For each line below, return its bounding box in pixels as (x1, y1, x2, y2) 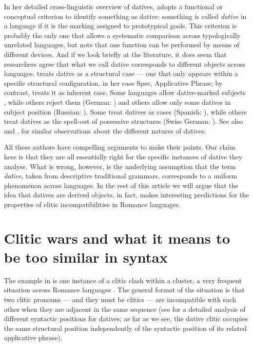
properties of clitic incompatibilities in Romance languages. (4, 199, 181, 209)
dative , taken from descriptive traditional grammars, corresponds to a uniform (4, 171, 237, 181)
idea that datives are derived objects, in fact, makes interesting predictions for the (4, 190, 249, 200)
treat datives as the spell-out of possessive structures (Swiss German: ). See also (4, 116, 243, 126)
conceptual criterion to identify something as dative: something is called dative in (4, 11, 247, 21)
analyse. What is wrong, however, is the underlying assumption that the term (4, 161, 236, 171)
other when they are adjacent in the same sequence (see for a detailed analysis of (4, 304, 246, 314)
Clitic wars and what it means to (4, 228, 230, 248)
